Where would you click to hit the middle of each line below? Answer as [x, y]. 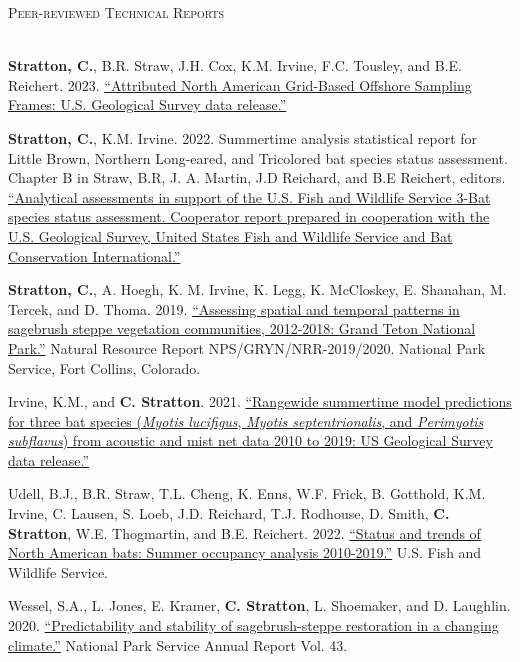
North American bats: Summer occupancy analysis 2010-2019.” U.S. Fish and [245, 552]
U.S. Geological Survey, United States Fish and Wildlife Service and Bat [230, 235]
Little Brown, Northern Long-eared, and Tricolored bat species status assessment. [258, 157]
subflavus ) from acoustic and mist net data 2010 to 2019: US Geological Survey [250, 440]
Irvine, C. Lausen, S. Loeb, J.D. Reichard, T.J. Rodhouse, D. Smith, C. [229, 513]
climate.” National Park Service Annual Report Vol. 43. [178, 644]
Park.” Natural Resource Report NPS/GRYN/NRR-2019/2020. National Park [247, 347]
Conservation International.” [94, 255]
